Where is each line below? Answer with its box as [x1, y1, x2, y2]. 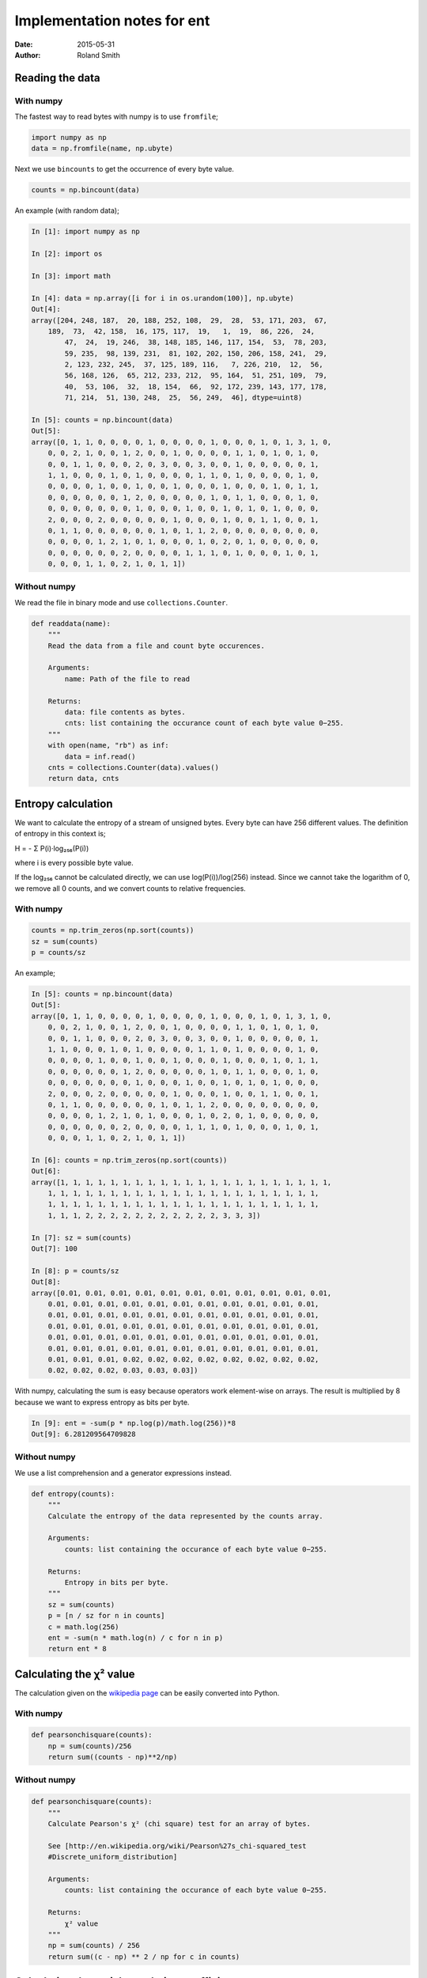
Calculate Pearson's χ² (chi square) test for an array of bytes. [47, 1820, 312, 1828]
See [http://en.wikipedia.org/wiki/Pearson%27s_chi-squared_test [47, 1841, 307, 1851]
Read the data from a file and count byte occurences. [47, 641, 265, 650]
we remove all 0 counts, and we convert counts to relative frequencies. [14, 883, 247, 893]
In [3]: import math [31, 271, 111, 280]
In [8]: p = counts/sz [31, 1266, 119, 1275]
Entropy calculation [14, 797, 114, 810]
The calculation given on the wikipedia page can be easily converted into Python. [14, 1688, 280, 1697]
